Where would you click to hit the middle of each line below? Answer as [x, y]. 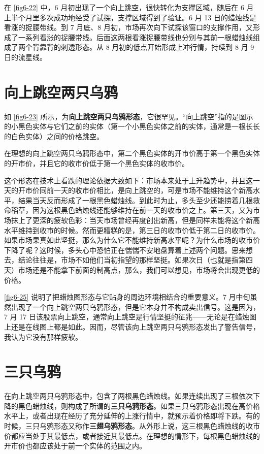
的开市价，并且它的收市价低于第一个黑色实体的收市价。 [96, 163]
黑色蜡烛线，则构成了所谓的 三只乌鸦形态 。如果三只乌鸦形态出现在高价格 [139, 406]
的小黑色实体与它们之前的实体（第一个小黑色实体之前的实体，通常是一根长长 [132, 126]
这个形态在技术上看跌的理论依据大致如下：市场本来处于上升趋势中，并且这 [128, 180]
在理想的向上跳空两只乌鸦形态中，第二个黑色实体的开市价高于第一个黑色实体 [132, 153]
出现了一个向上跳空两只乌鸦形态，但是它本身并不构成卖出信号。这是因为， [135, 306]
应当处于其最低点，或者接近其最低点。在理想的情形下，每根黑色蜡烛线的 [139, 435]
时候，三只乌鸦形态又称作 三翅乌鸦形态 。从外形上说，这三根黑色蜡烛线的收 [128, 426]
